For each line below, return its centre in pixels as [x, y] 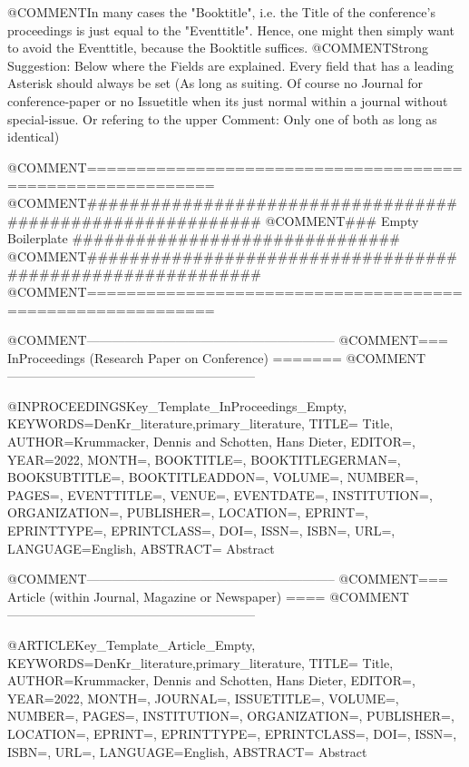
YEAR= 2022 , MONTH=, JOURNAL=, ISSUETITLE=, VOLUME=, [203, 698]
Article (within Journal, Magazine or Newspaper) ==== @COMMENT [208, 596]
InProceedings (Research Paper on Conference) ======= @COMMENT [217, 357]
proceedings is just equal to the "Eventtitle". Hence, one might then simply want [231, 29]
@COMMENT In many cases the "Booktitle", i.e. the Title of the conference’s [221, 12]
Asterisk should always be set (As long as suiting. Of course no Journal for [215, 83]
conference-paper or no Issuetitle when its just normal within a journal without [228, 100]
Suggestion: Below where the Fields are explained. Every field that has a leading [231, 65]
